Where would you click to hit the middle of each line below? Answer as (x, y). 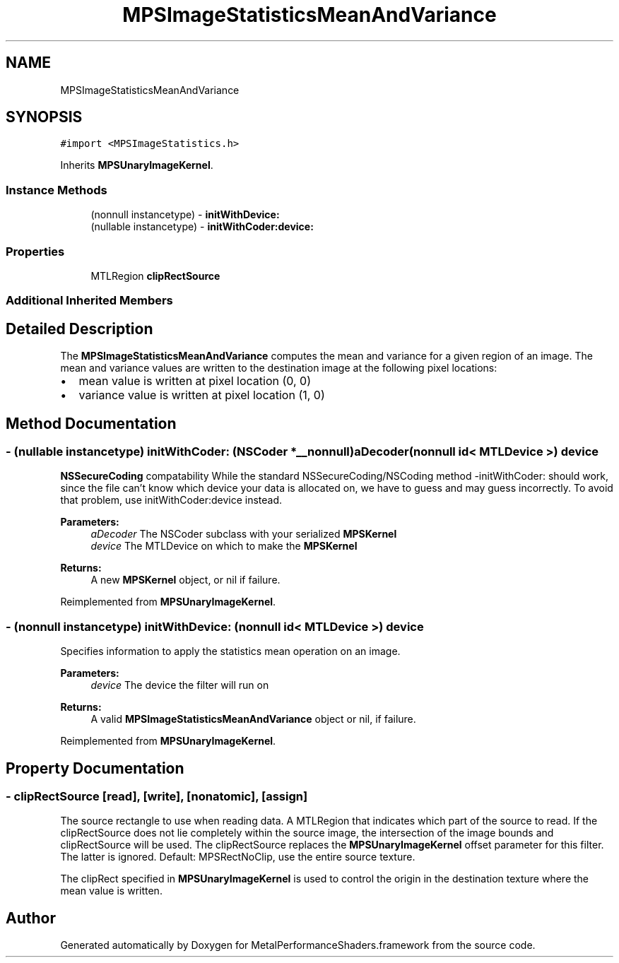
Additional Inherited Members (89, 301)
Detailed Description (79, 329)
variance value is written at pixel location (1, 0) (202, 395)
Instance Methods (57, 190)
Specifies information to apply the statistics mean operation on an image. (230, 651)
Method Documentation (91, 423)
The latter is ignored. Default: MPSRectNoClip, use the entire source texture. (238, 857)
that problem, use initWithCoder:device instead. (171, 500)
